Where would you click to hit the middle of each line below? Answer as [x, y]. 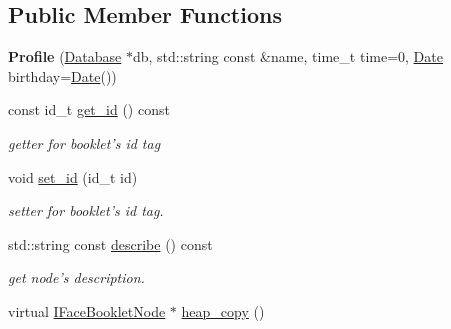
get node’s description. [76, 277]
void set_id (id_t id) [73, 176]
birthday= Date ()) [62, 75]
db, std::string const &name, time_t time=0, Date [287, 56]
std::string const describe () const [110, 243]
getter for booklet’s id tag [84, 142]
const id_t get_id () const [89, 109]
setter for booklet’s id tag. [86, 210]
